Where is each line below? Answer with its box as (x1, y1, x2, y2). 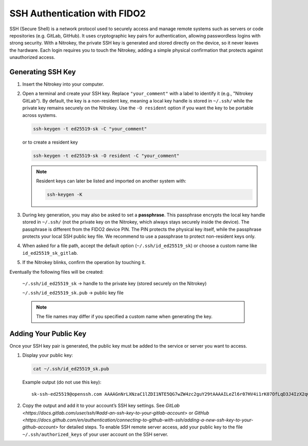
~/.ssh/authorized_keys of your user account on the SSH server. (22, 431, 168, 437)
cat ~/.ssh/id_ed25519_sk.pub (33, 366, 109, 372)
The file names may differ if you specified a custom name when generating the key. (36, 313, 213, 320)
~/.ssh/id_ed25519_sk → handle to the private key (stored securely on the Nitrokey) (22, 280, 207, 287)
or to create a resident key (22, 139, 78, 145)
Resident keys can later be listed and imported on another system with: (36, 177, 187, 184)
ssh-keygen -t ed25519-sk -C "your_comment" (33, 126, 147, 132)
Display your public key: (22, 352, 73, 358)
